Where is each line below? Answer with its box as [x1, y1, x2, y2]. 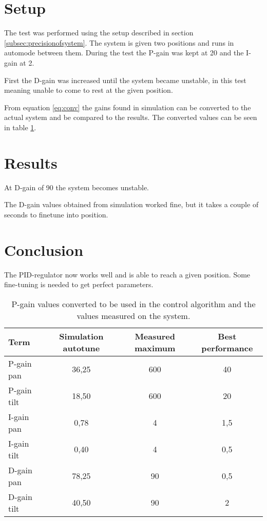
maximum [134, 342, 176, 354]
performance [201, 342, 253, 354]
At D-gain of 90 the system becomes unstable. [4, 182, 149, 192]
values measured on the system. [77, 309, 190, 322]
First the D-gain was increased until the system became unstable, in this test [4, 74, 246, 85]
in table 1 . [4, 122, 36, 132]
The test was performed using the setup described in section [4, 27, 194, 38]
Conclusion [4, 239, 84, 260]
